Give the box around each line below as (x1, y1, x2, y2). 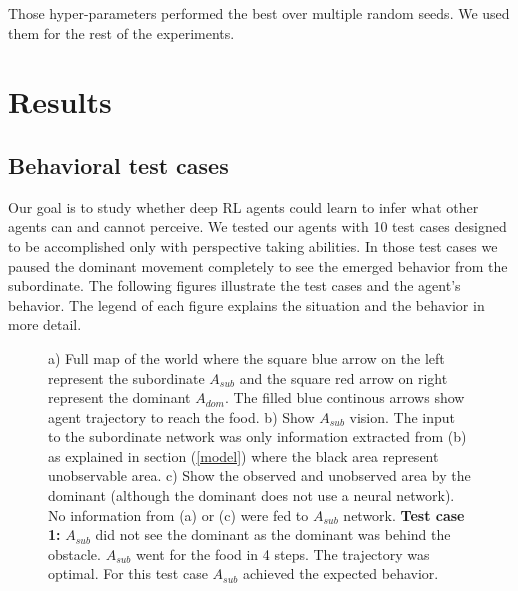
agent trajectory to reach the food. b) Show (48, 406, 315, 427)
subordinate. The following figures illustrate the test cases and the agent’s (8, 275, 461, 296)
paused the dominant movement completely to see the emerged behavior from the (8, 255, 508, 276)
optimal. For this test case (48, 563, 208, 584)
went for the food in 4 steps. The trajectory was (135, 543, 430, 564)
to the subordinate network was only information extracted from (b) (48, 426, 467, 447)
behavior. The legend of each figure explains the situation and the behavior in (8, 294, 485, 315)
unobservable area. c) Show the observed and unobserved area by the (48, 465, 471, 486)
